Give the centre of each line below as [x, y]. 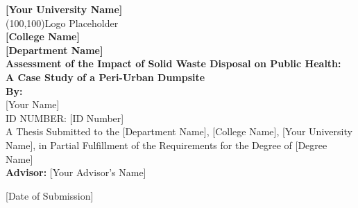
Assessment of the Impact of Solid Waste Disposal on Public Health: [173, 63]
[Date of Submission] [50, 195]
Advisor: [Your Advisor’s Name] [76, 172]
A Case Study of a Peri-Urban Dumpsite [105, 77]
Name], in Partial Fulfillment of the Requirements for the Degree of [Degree [167, 145]
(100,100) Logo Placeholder [62, 23]
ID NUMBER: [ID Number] [65, 118]
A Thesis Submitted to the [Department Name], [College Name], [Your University [179, 131]
